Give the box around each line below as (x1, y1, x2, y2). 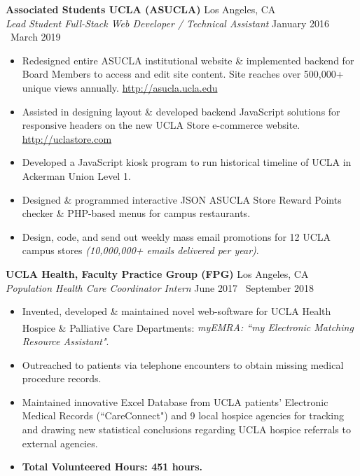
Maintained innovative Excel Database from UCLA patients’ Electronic (22, 394, 328, 409)
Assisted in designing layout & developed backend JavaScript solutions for (22, 104, 340, 118)
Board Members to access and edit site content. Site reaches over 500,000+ (22, 66, 344, 81)
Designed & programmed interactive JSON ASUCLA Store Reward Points (22, 192, 342, 206)
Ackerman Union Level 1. (22, 168, 131, 183)
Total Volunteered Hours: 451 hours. (22, 459, 203, 474)
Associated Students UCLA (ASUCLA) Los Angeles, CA (6, 2, 276, 16)
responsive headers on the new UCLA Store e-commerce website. (22, 118, 300, 132)
